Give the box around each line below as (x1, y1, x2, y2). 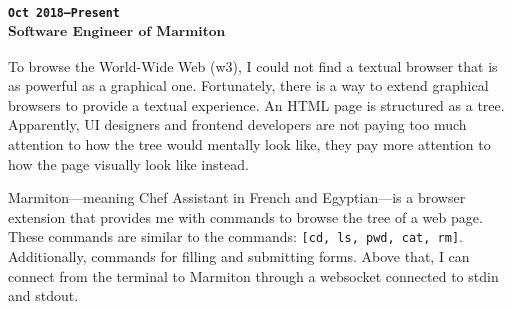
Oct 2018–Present (8, 5, 120, 20)
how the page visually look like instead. (8, 153, 249, 174)
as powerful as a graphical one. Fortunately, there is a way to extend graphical (8, 75, 489, 96)
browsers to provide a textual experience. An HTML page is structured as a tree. (8, 94, 505, 115)
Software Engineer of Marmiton (8, 21, 226, 41)
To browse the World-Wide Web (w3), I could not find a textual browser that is (8, 55, 498, 76)
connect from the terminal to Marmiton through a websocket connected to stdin (8, 265, 499, 286)
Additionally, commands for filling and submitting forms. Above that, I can (8, 246, 470, 267)
